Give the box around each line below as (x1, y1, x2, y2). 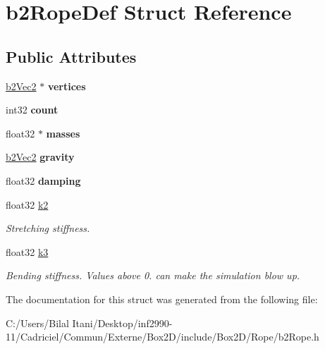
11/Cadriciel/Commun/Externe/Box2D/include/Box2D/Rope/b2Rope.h (6, 329, 319, 344)
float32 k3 (6, 244, 49, 259)
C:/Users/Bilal (6, 315, 69, 330)
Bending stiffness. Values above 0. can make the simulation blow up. (6, 268, 300, 283)
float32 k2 (6, 197, 49, 212)
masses (46, 125, 80, 140)
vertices (47, 78, 86, 93)
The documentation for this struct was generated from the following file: (6, 291, 318, 306)
